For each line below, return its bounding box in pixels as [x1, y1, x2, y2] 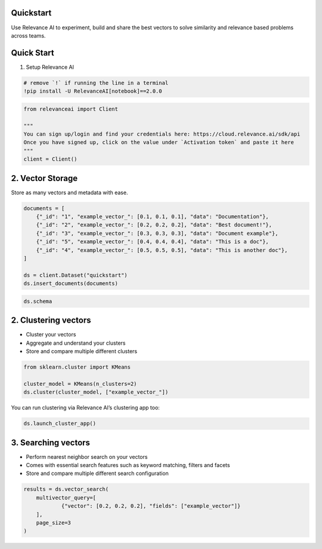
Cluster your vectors [26, 331, 76, 338]
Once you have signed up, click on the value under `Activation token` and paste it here [23, 139, 295, 146]
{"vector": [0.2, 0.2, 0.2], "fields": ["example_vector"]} [61, 502, 241, 510]
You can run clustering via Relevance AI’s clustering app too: [11, 404, 160, 412]
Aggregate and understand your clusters [26, 339, 126, 346]
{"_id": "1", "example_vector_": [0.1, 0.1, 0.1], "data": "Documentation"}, [36, 213, 270, 220]
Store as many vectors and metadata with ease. [11, 189, 128, 196]
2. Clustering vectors [11, 315, 92, 326]
